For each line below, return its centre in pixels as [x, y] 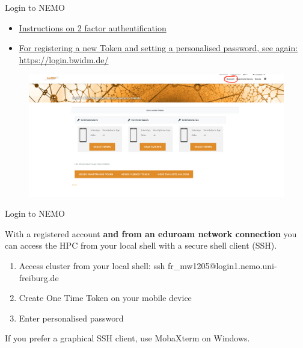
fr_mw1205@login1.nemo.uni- [222, 266]
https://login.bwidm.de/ [64, 59]
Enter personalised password [71, 318]
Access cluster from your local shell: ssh [92, 266]
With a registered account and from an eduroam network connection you [151, 233]
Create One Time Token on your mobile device [105, 298]
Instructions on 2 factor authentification [93, 27]
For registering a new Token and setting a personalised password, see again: [158, 48]
